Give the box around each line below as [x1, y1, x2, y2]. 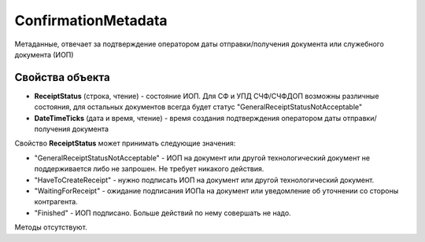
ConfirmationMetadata [14, 12, 168, 29]
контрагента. [34, 197, 78, 207]
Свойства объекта [14, 71, 110, 84]
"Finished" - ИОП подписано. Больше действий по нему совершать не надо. [34, 208, 291, 218]
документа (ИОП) [14, 49, 74, 59]
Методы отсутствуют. [14, 222, 88, 232]
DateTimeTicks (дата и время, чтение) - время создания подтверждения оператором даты [34, 113, 342, 123]
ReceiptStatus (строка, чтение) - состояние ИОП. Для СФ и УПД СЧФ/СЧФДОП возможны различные [34, 91, 379, 101]
